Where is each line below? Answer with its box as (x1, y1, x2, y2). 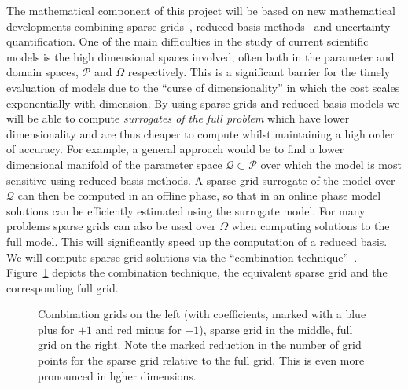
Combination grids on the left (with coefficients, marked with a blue (38, 306, 366, 322)
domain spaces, (6, 64, 79, 80)
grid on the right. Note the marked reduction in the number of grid (38, 336, 362, 353)
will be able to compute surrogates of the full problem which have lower (6, 110, 350, 127)
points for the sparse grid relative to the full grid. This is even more (38, 352, 365, 369)
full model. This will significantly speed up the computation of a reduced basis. (6, 233, 388, 249)
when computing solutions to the (231, 218, 390, 234)
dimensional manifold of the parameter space (6, 156, 222, 172)
